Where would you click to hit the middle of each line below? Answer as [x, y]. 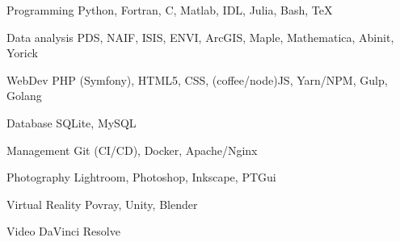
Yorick [22, 53]
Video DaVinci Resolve [63, 231]
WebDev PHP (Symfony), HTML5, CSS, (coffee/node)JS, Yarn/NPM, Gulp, [197, 79]
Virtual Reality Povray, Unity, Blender [102, 204]
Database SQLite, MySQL [72, 122]
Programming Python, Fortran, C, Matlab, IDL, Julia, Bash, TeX [170, 10]
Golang [24, 96]
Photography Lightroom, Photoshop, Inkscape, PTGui [141, 177]
